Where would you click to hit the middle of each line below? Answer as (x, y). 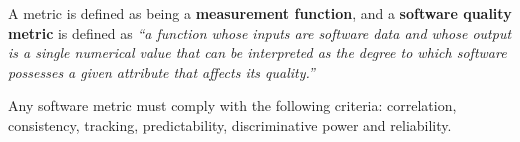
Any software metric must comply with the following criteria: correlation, (232, 105)
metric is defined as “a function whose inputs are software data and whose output (260, 32)
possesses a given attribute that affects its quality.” (161, 71)
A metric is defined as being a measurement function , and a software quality (260, 13)
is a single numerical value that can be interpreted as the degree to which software (257, 52)
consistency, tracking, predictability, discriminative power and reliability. (230, 124)
